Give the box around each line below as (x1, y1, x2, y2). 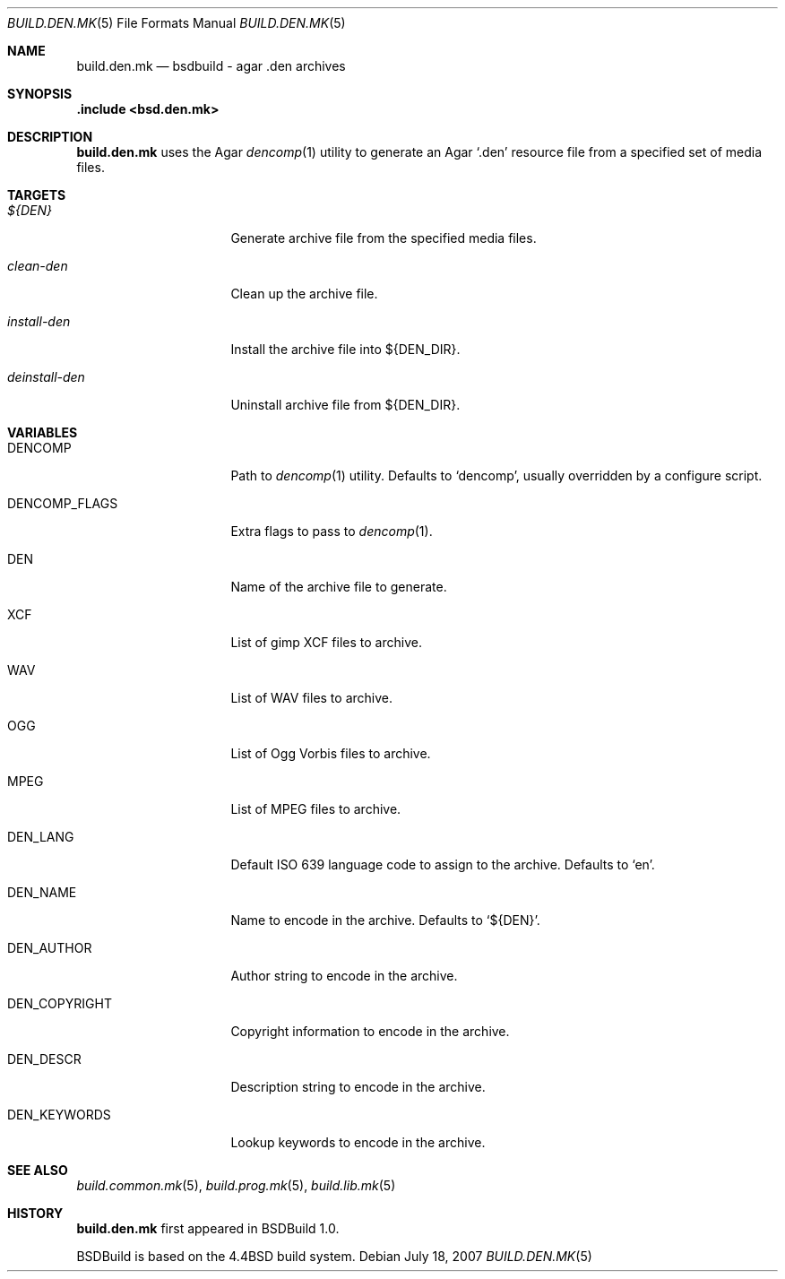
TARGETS (7, 187, 66, 203)
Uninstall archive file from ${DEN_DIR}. (230, 397, 461, 412)
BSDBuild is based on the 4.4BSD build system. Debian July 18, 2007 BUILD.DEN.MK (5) (76, 1249, 592, 1264)
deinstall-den (7, 369, 85, 385)
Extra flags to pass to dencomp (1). (230, 523, 433, 539)
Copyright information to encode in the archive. (230, 1024, 510, 1039)
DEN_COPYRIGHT (7, 996, 112, 1011)
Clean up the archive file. (230, 286, 378, 301)
